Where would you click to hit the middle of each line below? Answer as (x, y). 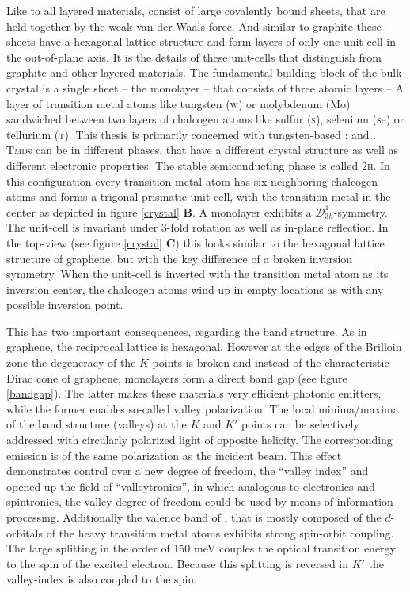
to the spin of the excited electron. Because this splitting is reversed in (178, 563)
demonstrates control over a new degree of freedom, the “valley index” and (188, 471)
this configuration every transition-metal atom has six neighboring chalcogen (192, 181)
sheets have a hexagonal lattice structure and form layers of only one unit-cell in (201, 41)
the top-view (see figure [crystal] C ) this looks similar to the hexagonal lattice (196, 242)
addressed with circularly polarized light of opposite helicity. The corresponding (199, 440)
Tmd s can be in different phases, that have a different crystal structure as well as (203, 150)
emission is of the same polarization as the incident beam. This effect (174, 455)
